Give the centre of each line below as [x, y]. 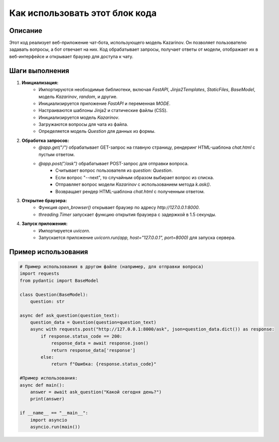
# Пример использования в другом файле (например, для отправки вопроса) [112, 267]
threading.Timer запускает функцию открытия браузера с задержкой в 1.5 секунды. [128, 215]
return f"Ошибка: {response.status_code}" [104, 364]
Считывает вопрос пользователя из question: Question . [114, 170]
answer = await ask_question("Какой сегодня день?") [96, 392]
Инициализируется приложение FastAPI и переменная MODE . [104, 103]
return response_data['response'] [93, 350]
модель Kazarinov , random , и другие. [78, 97]
